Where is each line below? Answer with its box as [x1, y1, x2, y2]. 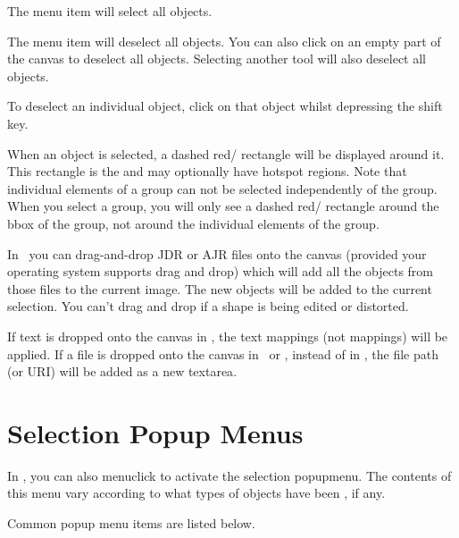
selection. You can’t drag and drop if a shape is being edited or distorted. [7, 297, 409, 315]
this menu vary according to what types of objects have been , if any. [7, 483, 386, 502]
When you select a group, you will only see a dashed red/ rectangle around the [7, 197, 439, 215]
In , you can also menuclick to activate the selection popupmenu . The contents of [7, 466, 452, 484]
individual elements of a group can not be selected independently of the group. [7, 179, 438, 198]
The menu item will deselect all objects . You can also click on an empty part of [7, 31, 441, 50]
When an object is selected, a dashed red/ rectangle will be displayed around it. [7, 144, 445, 163]
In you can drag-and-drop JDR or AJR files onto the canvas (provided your [7, 244, 427, 263]
